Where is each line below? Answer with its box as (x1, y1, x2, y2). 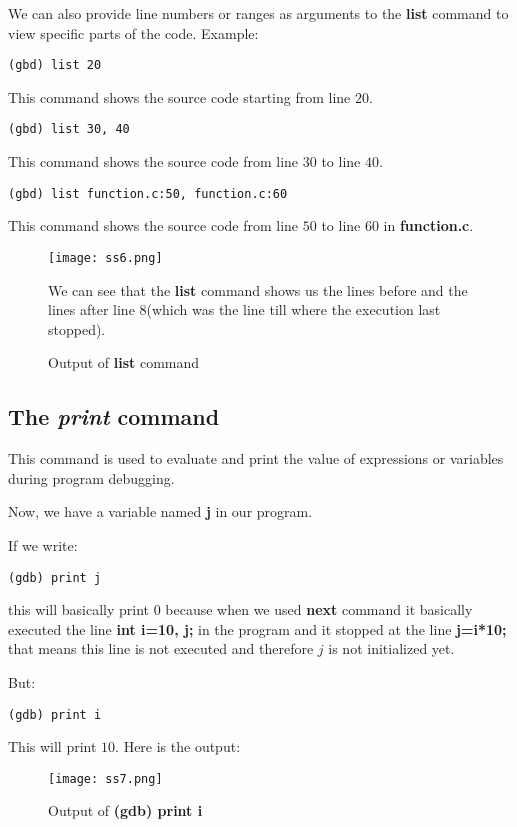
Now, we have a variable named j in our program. (8, 501, 313, 522)
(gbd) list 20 (8, 58, 102, 73)
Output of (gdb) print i (48, 800, 203, 821)
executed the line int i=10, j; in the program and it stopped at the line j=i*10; (8, 618, 507, 639)
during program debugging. (8, 467, 175, 488)
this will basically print (8, 599, 149, 620)
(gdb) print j (8, 570, 102, 585)
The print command (8, 401, 220, 432)
